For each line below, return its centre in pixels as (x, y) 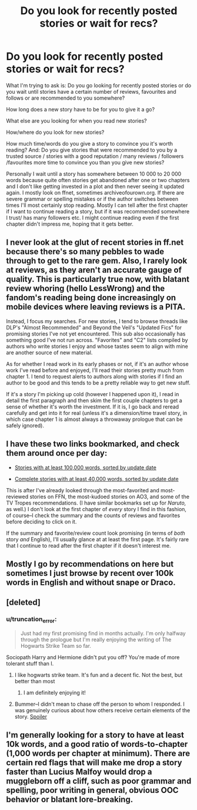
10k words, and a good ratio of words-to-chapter (97, 744)
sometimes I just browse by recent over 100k (90, 573)
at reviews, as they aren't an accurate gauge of (94, 270)
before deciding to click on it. (41, 521)
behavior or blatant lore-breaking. (70, 800)
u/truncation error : (31, 620)
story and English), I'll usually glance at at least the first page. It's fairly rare (98, 539)
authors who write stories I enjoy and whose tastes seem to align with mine (97, 346)
